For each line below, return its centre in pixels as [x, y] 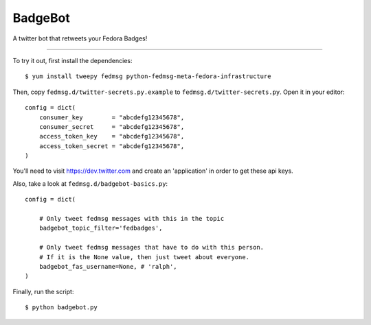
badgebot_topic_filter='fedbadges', [101, 228]
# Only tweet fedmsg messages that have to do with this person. [151, 248]
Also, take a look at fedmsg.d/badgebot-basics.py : [90, 183]
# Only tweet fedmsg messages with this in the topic [132, 219]
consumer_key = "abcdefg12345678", [112, 117]
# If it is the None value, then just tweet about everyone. [144, 257]
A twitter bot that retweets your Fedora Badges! [80, 38]
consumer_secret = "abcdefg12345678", [112, 127]
